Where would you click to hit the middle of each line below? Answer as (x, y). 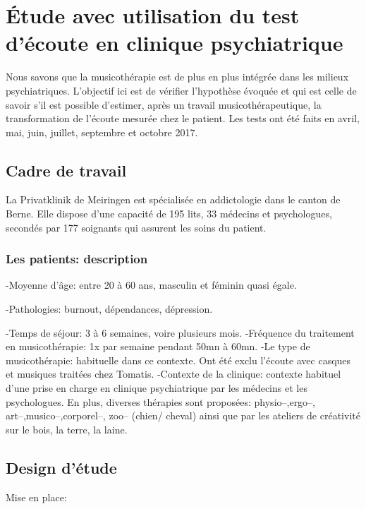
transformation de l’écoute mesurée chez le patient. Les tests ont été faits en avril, (183, 118)
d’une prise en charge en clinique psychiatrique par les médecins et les (157, 388)
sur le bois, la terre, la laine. (67, 429)
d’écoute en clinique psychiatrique (175, 43)
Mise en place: (36, 497)
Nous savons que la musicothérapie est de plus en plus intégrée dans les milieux (177, 77)
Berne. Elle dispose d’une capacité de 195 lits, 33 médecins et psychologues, (169, 214)
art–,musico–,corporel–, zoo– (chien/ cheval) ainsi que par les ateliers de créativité (183, 415)
